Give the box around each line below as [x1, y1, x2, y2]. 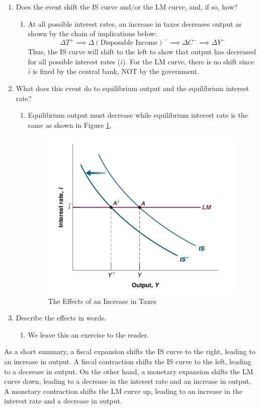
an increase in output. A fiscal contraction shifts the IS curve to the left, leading [4, 356, 251, 366]
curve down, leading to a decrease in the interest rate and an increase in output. [4, 376, 251, 386]
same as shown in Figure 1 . [28, 119, 112, 130]
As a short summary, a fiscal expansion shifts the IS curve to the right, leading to [4, 346, 255, 357]
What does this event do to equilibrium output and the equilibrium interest [16, 83, 249, 94]
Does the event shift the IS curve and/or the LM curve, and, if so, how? [16, 2, 238, 12]
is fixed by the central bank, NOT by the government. [33, 66, 199, 76]
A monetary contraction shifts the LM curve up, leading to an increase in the [4, 385, 242, 396]
